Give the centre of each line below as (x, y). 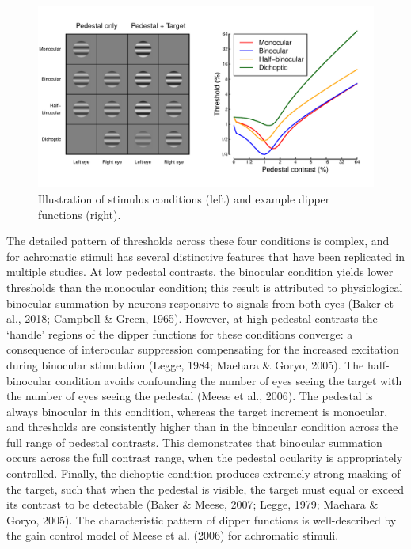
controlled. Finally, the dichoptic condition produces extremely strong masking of (204, 473)
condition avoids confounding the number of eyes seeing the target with (228, 380)
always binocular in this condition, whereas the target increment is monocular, (197, 411)
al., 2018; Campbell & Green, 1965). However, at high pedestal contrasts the (192, 318)
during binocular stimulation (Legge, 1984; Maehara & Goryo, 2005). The (185, 364)
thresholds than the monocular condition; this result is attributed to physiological (205, 287)
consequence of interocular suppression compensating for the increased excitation (203, 349)
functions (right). (80, 214)
